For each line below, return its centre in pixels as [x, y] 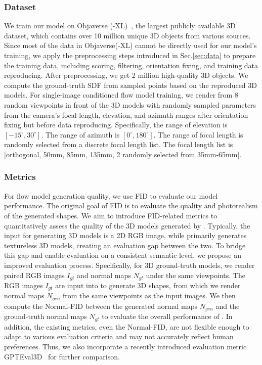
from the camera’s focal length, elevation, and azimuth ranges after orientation [126, 115]
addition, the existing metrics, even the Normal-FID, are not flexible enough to [127, 326]
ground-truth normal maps [46, 316]
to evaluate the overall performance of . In [167, 316]
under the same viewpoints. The [195, 275]
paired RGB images [34, 275]
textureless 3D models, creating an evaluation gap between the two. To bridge [125, 245]
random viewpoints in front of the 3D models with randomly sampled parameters [130, 104]
